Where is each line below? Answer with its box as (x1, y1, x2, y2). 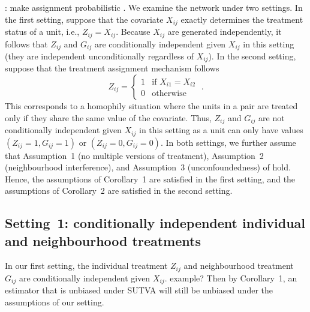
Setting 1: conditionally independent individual (5, 214, 305, 232)
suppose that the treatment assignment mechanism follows (5, 62, 219, 74)
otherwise (152, 89, 186, 98)
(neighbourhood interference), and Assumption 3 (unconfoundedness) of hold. (5, 161, 291, 173)
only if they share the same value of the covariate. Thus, (5, 111, 212, 124)
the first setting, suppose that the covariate (5, 13, 164, 25)
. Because (116, 25, 151, 38)
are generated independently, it (167, 25, 282, 38)
